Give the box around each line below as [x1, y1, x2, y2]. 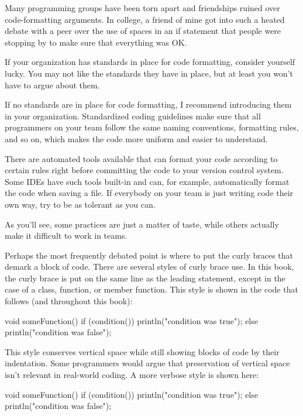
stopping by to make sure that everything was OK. [5, 36, 187, 48]
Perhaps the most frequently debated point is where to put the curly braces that [5, 249, 294, 261]
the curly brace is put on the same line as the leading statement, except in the [5, 271, 285, 284]
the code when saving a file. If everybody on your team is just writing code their [5, 187, 294, 199]
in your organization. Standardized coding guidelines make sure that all [5, 109, 261, 122]
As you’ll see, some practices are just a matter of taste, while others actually [5, 218, 279, 230]
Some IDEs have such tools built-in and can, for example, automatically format [5, 175, 290, 187]
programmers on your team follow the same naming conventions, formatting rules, [5, 121, 299, 133]
